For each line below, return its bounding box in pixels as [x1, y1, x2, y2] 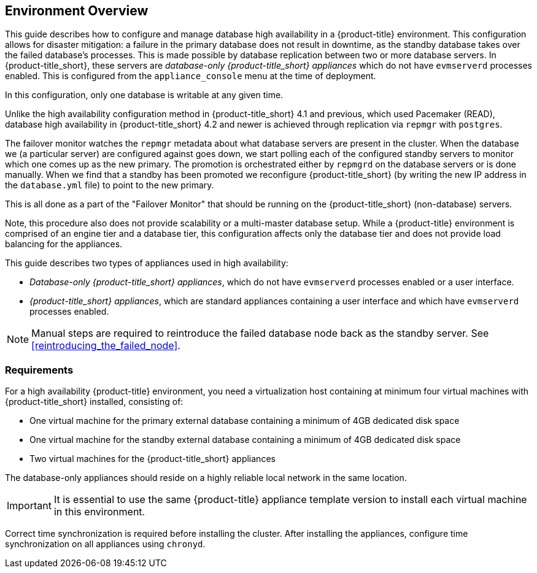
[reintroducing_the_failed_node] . [31, 339, 180, 352]
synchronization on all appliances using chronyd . [5, 539, 206, 550]
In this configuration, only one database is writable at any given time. [5, 90, 284, 101]
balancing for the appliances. [5, 239, 123, 250]
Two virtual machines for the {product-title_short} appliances [29, 453, 276, 464]
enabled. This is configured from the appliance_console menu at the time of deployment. [5, 71, 376, 82]
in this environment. [53, 506, 145, 518]
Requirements [5, 363, 74, 376]
